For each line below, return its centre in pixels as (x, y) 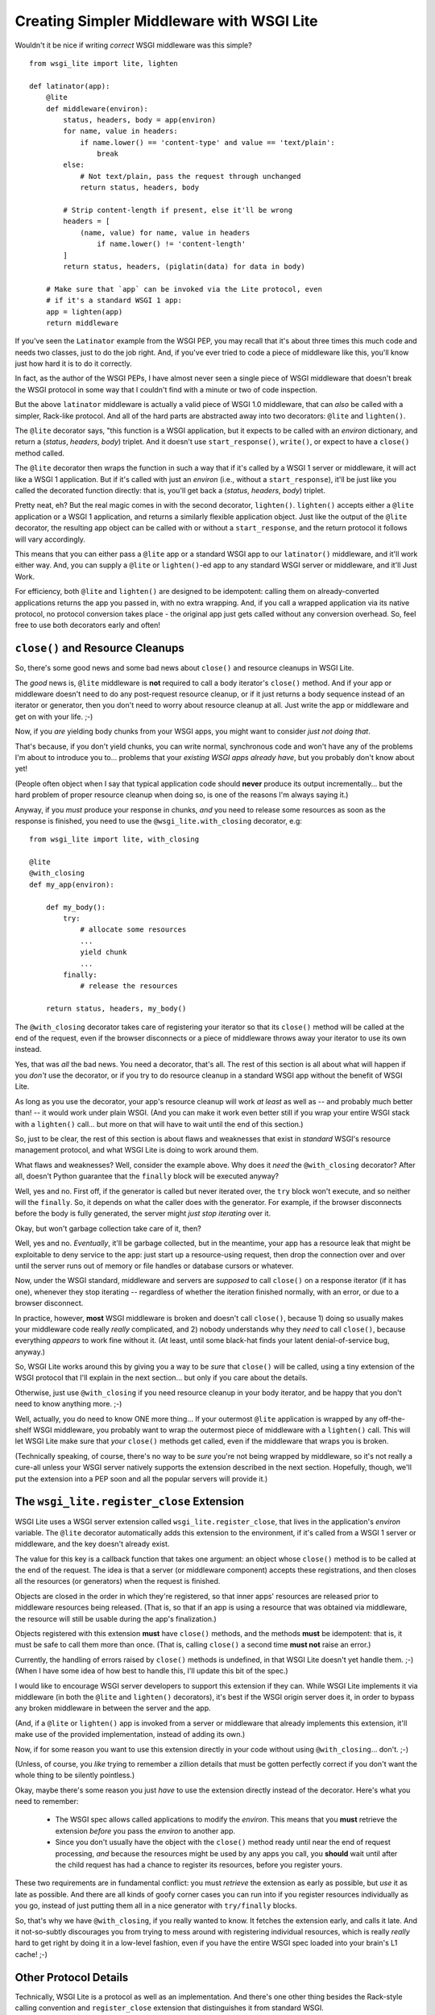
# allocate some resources (133, 930)
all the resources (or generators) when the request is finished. (118, 1581)
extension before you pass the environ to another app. (145, 1830)
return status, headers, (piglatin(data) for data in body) (184, 266)
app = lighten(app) (84, 312)
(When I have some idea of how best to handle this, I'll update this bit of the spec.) (152, 1671)
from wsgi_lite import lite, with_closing (114, 839)
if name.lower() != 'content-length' (171, 244)
